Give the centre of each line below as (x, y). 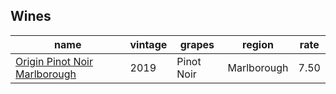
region (258, 44)
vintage (148, 44)
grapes (197, 44)
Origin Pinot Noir (54, 61)
